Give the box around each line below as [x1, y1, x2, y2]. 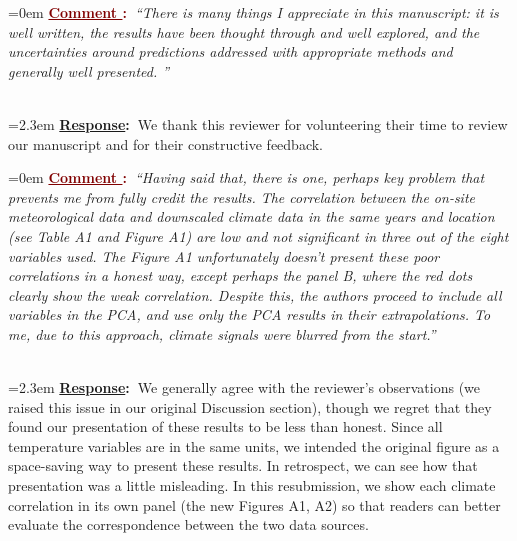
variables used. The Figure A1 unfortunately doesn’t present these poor [8, 245, 440, 266]
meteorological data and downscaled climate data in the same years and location [8, 206, 495, 227]
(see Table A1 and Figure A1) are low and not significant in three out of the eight [8, 225, 509, 246]
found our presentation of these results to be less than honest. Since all [8, 416, 443, 437]
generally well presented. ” [8, 60, 170, 81]
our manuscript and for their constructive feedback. [8, 133, 323, 154]
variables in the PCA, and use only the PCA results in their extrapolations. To [8, 304, 491, 325]
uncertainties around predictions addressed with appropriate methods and [8, 41, 453, 62]
